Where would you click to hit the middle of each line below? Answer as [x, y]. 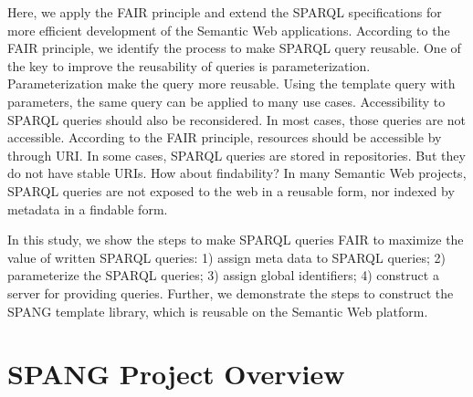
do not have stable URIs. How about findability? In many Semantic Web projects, [237, 173]
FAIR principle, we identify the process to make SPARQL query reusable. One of [234, 48]
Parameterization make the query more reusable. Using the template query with [231, 84]
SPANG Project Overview [176, 374]
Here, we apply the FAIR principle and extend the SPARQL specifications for [225, 12]
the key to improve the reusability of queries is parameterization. [189, 65]
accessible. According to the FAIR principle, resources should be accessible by [225, 137]
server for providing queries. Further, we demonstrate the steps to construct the [231, 293]
